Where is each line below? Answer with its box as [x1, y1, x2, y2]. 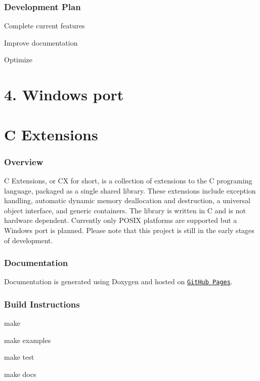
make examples [4, 334, 51, 345]
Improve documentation [4, 37, 78, 48]
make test [4, 352, 34, 362]
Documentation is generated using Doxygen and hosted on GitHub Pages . [4, 276, 233, 287]
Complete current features [4, 20, 85, 31]
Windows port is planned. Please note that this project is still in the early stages [4, 224, 254, 235]
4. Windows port [4, 84, 124, 105]
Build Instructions [4, 297, 80, 310]
